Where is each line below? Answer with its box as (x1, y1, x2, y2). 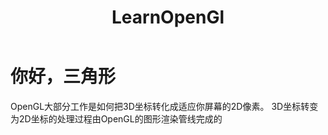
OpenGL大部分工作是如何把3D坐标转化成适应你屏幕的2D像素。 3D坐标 (10, 100, 302, 112)
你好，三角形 (10, 66, 117, 88)
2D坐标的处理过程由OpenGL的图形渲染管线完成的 (18, 112, 223, 125)
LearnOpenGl (111, 6, 225, 29)
